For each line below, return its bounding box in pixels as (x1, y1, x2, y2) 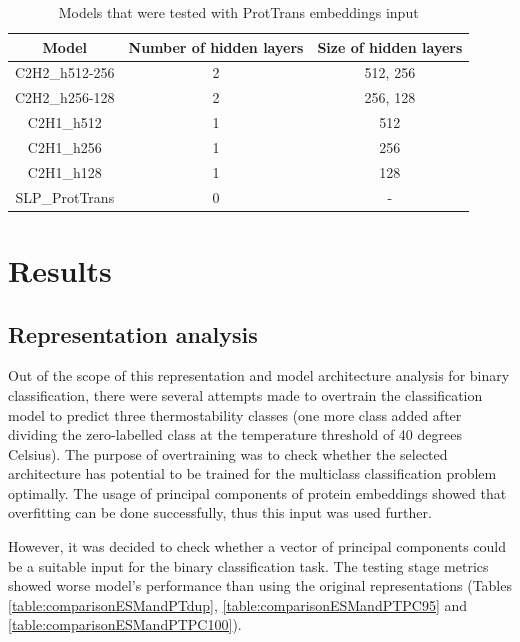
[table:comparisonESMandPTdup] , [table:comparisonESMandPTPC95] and (8, 594, 468, 615)
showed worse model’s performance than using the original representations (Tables (8, 575, 512, 596)
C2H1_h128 (27, 161, 102, 182)
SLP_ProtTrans (15, 186, 115, 207)
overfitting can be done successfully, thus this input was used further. (8, 502, 432, 523)
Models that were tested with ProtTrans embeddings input (58, 2, 419, 22)
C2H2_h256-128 (15, 87, 115, 108)
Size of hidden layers (317, 36, 463, 57)
